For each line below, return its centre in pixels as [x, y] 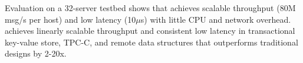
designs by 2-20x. [36, 53]
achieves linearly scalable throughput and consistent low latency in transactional [150, 31]
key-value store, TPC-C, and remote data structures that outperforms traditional [151, 42]
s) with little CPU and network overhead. [216, 19]
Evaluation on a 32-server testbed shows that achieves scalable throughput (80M [150, 8]
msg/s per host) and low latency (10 [70, 19]
